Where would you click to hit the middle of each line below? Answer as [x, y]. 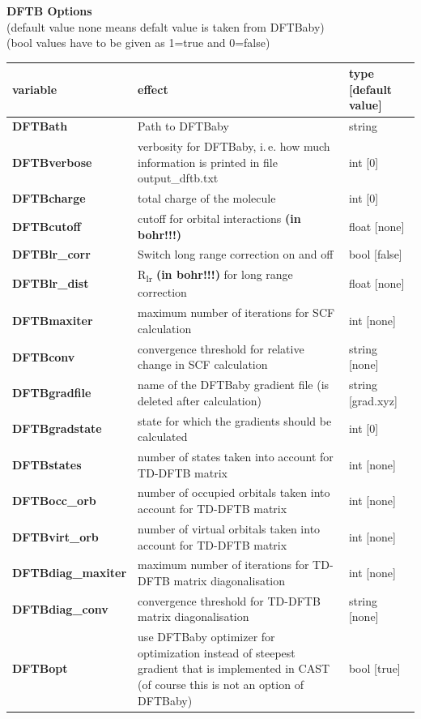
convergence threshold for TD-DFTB [229, 600]
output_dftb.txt [178, 178]
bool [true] [374, 668]
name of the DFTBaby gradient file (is [234, 385]
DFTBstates [47, 464]
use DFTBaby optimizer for [206, 637]
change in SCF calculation [203, 364]
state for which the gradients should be [235, 420]
